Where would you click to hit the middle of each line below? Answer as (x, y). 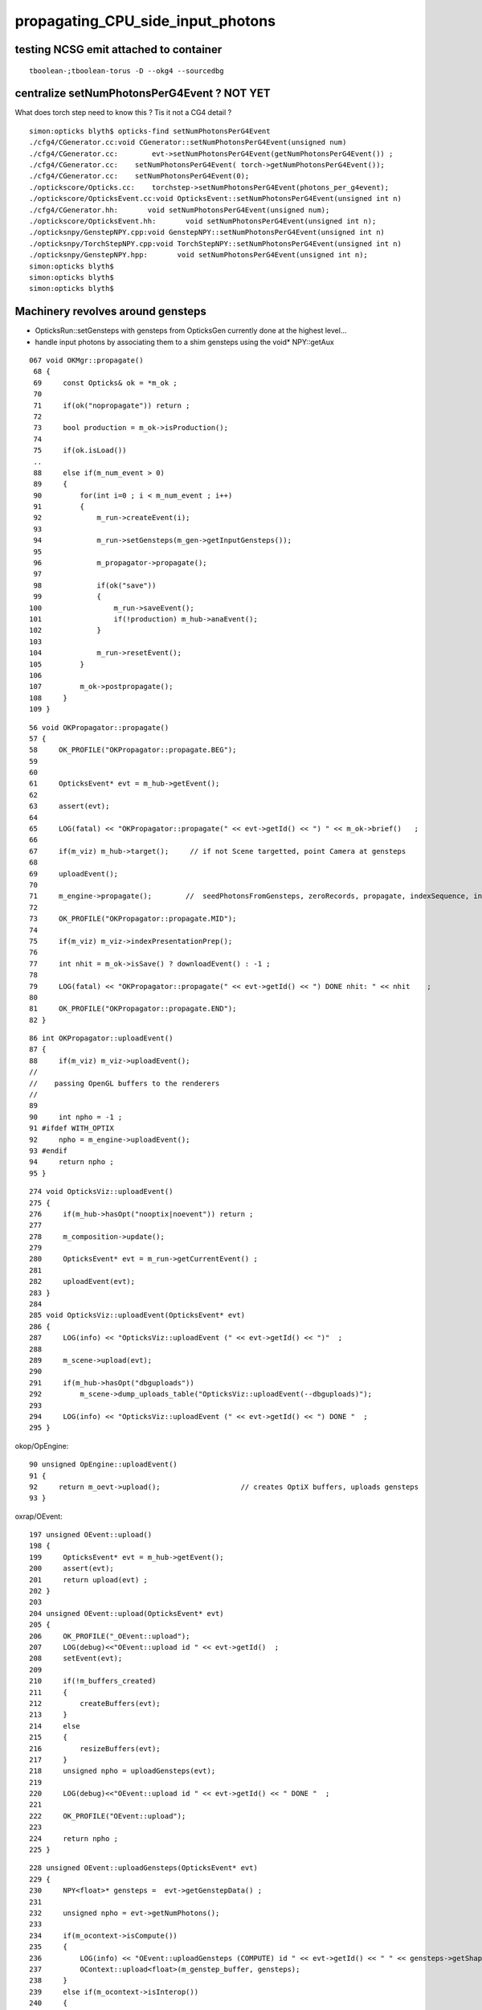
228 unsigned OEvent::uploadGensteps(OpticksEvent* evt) (144, 1868)
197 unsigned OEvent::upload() (91, 1535)
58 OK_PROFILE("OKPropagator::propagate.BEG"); (133, 750)
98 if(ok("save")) (95, 585)
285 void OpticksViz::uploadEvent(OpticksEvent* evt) (137, 1315)
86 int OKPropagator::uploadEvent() (101, 1038)
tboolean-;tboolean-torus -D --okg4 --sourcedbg (127, 71)
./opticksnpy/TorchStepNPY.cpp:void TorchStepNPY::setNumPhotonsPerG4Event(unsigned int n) (215, 244)
